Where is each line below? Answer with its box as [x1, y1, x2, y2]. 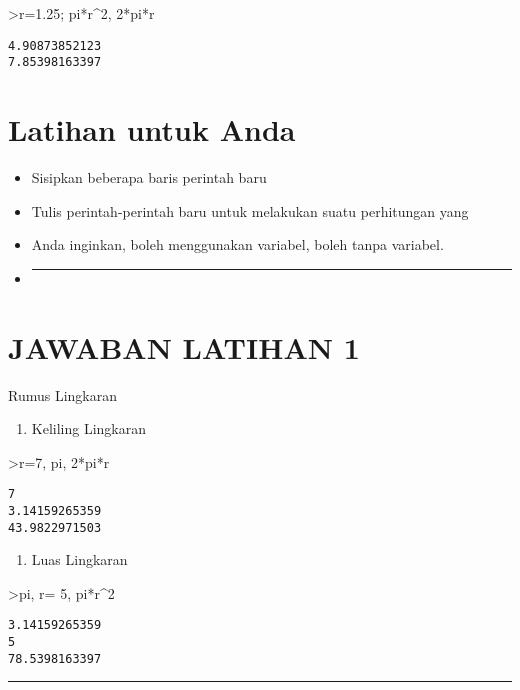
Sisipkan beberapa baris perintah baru [31, 167, 267, 188]
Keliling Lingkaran [31, 418, 147, 439]
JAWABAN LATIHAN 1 [8, 326, 360, 367]
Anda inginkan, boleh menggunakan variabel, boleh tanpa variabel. [31, 234, 444, 255]
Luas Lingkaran [31, 549, 128, 570]
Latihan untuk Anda [8, 109, 296, 150]
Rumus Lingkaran [8, 384, 118, 405]
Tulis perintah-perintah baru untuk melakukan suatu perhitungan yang [31, 200, 469, 221]
